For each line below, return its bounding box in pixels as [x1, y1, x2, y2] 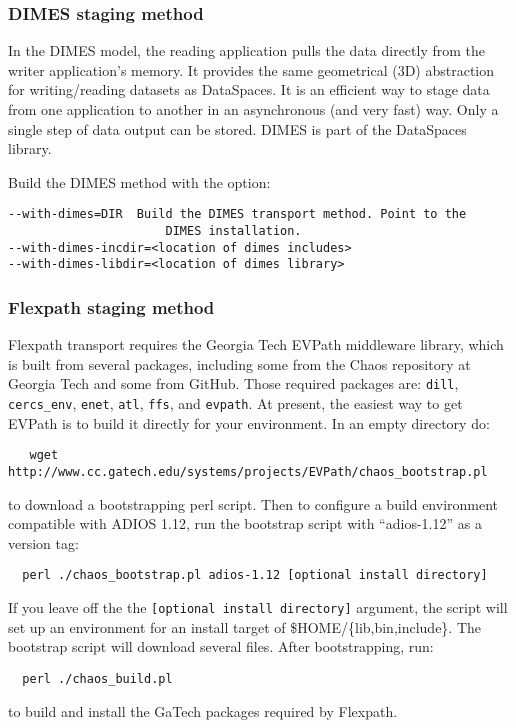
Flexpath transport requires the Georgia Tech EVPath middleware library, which [8, 334, 504, 355]
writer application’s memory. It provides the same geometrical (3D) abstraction [8, 59, 495, 80]
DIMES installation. [165, 224, 302, 239]
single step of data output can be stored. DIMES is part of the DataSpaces [8, 118, 467, 139]
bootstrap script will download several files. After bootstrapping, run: [8, 636, 434, 657]
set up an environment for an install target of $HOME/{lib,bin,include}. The [8, 616, 482, 637]
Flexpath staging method [8, 294, 215, 319]
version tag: [8, 532, 79, 553]
